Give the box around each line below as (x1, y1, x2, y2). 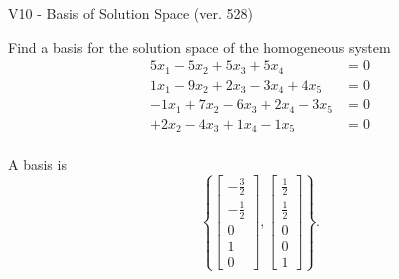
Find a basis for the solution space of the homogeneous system (8, 36, 391, 57)
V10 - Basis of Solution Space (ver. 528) (8, 3, 253, 23)
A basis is (8, 154, 67, 175)
